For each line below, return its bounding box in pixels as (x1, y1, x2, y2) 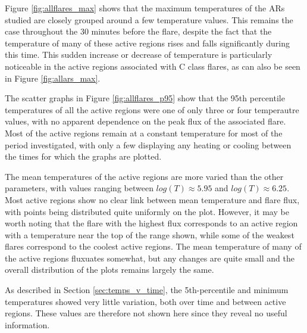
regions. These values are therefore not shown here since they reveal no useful (5, 307, 287, 319)
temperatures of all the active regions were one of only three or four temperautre (5, 103, 299, 116)
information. (5, 318, 50, 331)
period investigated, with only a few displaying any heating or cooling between (5, 138, 292, 151)
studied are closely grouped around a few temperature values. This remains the (5, 13, 293, 26)
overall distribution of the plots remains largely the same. (5, 263, 214, 276)
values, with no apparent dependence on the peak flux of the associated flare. (5, 115, 286, 127)
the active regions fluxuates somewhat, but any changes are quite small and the (5, 251, 295, 264)
